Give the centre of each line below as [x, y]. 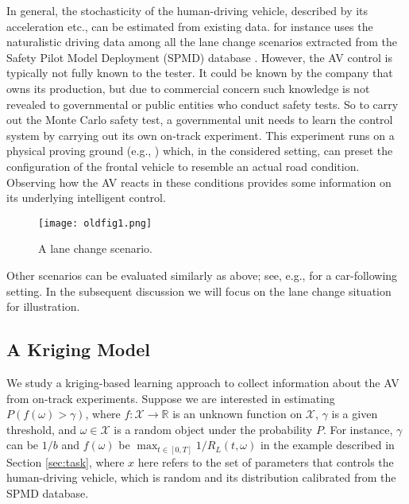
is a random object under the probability [213, 429]
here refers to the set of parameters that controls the [266, 461]
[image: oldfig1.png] [95, 223]
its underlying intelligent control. [86, 198]
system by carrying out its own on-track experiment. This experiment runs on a [201, 135]
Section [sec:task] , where [66, 461]
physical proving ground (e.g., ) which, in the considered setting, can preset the [200, 151]
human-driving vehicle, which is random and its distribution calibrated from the [201, 477]
